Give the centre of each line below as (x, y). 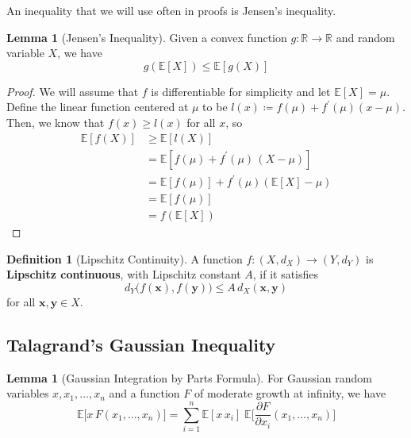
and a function (144, 393)
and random (365, 37)
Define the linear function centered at (98, 107)
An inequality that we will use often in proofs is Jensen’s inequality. (171, 10)
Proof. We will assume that (73, 91)
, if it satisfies (286, 274)
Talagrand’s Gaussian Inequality (141, 344)
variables (28, 393)
